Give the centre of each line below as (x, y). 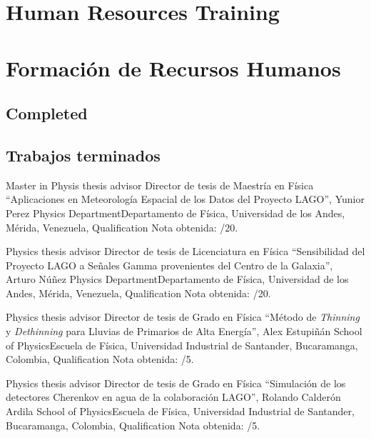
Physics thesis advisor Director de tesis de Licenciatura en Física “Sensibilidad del (185, 251)
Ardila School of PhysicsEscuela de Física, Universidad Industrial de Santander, (180, 411)
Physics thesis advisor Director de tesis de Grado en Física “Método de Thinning (183, 317)
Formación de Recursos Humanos (173, 68)
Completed (47, 113)
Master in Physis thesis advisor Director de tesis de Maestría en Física (160, 185)
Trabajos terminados (83, 155)
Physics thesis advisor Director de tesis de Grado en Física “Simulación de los (176, 383)
